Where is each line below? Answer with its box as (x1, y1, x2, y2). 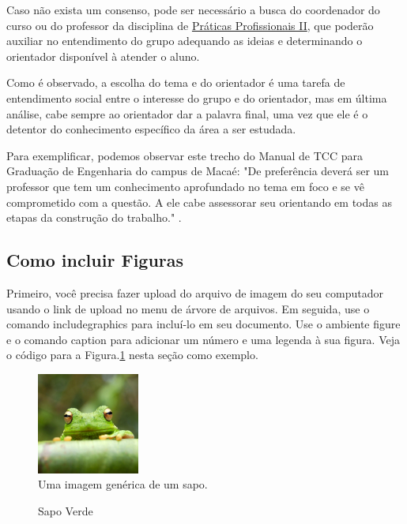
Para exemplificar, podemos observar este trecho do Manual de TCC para (6, 147, 363, 163)
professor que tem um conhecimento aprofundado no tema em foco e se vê (6, 178, 364, 194)
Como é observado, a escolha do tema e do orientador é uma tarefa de (6, 74, 345, 91)
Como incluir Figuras (6, 248, 184, 272)
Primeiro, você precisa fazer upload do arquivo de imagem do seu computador (6, 284, 383, 301)
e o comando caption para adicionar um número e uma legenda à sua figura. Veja (6, 331, 401, 347)
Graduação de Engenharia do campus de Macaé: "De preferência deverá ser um (6, 163, 390, 179)
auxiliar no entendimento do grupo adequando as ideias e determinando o (6, 32, 363, 49)
